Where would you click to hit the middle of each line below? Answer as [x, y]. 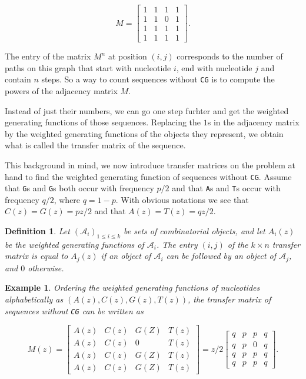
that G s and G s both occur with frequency [79, 188]
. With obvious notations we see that [182, 199]
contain [18, 79]
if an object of [126, 256]
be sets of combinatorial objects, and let [194, 231]
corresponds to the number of [230, 56]
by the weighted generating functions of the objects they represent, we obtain [144, 133]
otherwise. [46, 267]
